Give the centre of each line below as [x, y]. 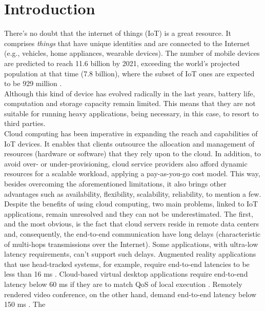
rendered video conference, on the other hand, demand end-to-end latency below [130, 294]
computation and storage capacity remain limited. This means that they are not [130, 103]
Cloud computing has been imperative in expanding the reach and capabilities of [131, 133]
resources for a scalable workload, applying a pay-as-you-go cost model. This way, [132, 173]
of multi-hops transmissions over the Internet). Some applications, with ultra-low [131, 244]
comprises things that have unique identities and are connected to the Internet [127, 43]
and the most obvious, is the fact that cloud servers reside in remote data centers [131, 224]
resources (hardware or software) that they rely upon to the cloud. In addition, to [132, 153]
